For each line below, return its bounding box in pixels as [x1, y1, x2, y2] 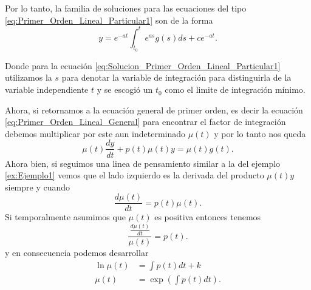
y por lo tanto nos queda [214, 127, 306, 140]
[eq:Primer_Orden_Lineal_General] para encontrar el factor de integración [5, 115, 286, 128]
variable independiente [5, 83, 89, 96]
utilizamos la [5, 71, 52, 84]
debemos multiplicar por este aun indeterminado [5, 127, 186, 140]
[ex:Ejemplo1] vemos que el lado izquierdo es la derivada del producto [5, 169, 264, 181]
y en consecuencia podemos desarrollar [5, 246, 149, 259]
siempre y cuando [5, 180, 70, 193]
